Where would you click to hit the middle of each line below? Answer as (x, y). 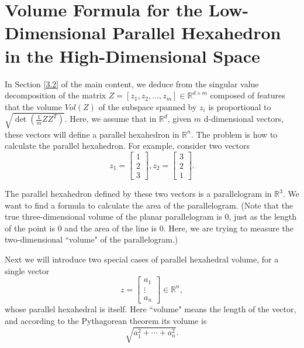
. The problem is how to (234, 134)
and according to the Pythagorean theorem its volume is (106, 320)
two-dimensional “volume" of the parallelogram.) (91, 239)
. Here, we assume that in (110, 119)
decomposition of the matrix (56, 95)
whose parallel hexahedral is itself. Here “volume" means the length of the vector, (151, 309)
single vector (27, 270)
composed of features (248, 95)
